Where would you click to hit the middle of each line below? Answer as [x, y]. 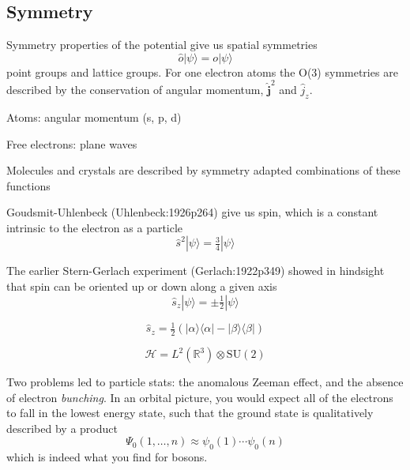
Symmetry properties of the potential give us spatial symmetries [162, 45]
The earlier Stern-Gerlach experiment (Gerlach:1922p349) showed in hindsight [196, 271]
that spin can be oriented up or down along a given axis [142, 286]
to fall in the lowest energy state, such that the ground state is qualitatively [190, 413]
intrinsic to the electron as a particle [95, 227]
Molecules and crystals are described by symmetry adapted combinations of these [203, 170]
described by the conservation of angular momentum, [135, 90]
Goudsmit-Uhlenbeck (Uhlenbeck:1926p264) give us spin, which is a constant [192, 212]
